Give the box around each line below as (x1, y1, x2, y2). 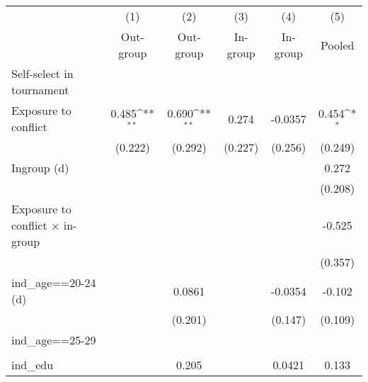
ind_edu (11, 356, 54, 373)
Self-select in (11, 65, 74, 82)
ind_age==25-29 (11, 332, 96, 348)
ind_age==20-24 (11, 274, 96, 291)
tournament (11, 82, 69, 98)
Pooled (321, 36, 355, 53)
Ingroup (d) (11, 159, 69, 176)
